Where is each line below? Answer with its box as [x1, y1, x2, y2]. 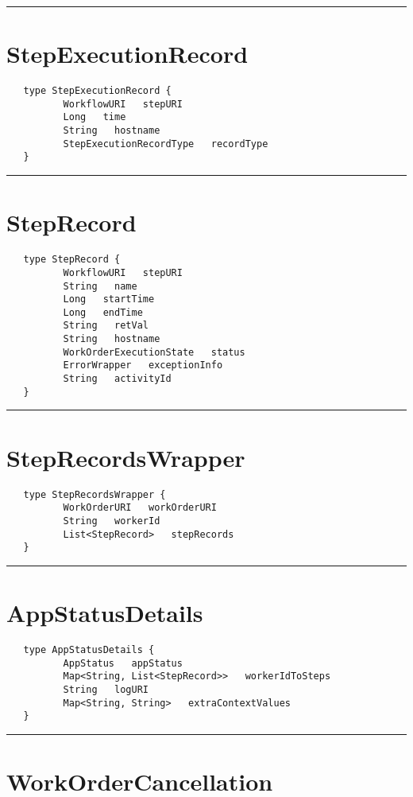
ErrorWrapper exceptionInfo [63, 360, 223, 371]
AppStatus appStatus [63, 657, 183, 669]
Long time [63, 111, 126, 123]
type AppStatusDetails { [23, 643, 155, 655]
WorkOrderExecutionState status [63, 346, 245, 358]
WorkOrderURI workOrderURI [63, 502, 217, 514]
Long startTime [63, 294, 155, 305]
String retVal [63, 320, 149, 332]
